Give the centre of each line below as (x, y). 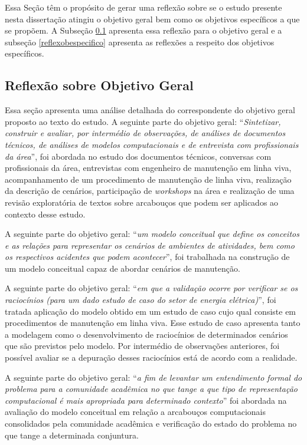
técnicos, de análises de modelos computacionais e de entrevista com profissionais (152, 144)
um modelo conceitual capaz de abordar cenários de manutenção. (123, 268)
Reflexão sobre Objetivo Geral (99, 85)
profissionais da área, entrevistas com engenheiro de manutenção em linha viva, (148, 168)
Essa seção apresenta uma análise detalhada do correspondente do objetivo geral (150, 110)
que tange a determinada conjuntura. (72, 435)
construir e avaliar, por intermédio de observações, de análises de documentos (145, 133)
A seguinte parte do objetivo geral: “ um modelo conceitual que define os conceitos (152, 234)
